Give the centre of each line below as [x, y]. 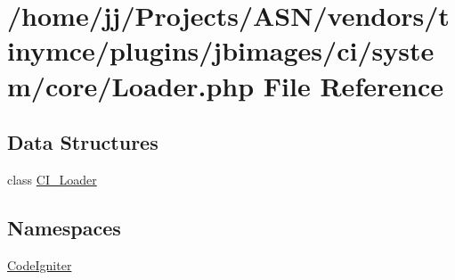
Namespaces [64, 227]
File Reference [353, 85]
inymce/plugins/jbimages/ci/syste [221, 50]
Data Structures [83, 142]
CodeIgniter [40, 264]
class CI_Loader [52, 179]
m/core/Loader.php [131, 85]
